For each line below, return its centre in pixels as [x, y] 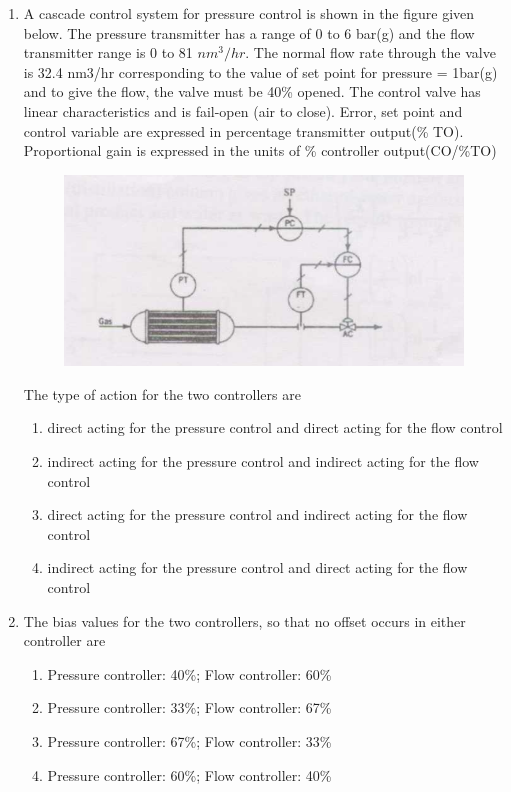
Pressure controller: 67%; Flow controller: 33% [189, 740]
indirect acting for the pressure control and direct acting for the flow [257, 567]
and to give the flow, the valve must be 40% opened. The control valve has [252, 91]
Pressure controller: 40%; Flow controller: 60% [189, 673]
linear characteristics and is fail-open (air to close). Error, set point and [243, 110]
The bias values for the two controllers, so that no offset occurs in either [244, 620]
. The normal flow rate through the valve [370, 52]
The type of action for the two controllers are [162, 393]
